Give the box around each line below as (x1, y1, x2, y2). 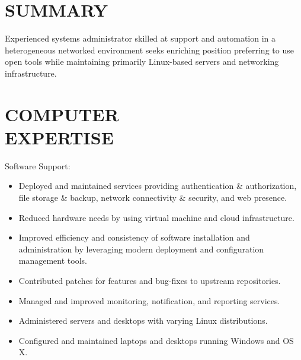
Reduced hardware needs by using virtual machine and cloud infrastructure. (18, 211, 294, 223)
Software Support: (5, 159, 71, 172)
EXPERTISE (5, 125, 114, 149)
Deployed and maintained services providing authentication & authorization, (18, 179, 297, 192)
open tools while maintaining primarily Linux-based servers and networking (5, 55, 279, 68)
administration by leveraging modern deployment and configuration (18, 242, 264, 255)
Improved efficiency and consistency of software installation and (18, 231, 250, 244)
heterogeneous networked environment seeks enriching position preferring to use (5, 43, 294, 56)
